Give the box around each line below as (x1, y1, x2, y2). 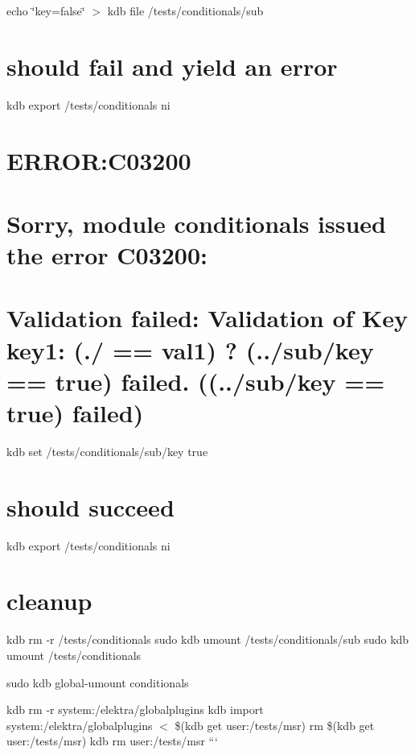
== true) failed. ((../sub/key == (6, 364, 385, 397)
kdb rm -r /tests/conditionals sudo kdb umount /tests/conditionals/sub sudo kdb (6, 631, 409, 648)
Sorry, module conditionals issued (6, 206, 386, 239)
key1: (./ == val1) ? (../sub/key (6, 333, 374, 366)
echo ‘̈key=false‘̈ (6, 2, 85, 19)
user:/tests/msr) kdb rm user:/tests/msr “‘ (6, 732, 218, 749)
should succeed (6, 490, 175, 523)
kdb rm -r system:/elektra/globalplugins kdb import (6, 701, 264, 718)
